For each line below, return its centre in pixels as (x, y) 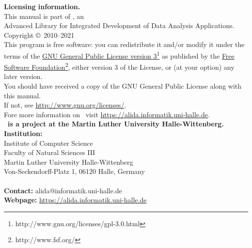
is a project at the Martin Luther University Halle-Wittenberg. (116, 124)
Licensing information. (42, 6)
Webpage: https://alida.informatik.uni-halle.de (75, 200)
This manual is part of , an (44, 16)
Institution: (23, 133)
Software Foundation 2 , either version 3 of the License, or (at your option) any (119, 66)
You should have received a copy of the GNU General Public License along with (123, 86)
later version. (23, 76)
